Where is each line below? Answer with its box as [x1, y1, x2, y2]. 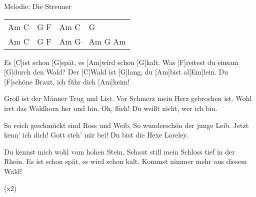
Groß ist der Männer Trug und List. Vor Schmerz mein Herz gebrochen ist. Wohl [4, 93, 252, 103]
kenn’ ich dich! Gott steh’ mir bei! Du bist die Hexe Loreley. [4, 129, 188, 140]
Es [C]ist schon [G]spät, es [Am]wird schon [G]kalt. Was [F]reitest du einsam [4, 56, 239, 67]
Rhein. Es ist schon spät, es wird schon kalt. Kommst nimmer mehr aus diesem [4, 156, 247, 166]
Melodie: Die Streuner [4, 1, 71, 11]
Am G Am [88, 35, 126, 47]
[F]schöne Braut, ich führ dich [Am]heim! [4, 76, 130, 86]
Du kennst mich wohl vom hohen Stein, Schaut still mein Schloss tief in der [4, 146, 235, 156]
